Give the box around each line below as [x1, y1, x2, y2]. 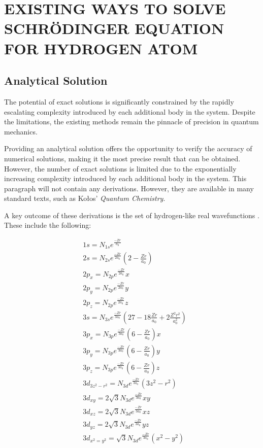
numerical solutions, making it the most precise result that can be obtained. [4, 153, 241, 163]
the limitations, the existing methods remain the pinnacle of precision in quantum [4, 116, 259, 127]
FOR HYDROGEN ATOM [4, 38, 198, 58]
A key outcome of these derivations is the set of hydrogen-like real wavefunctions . [4, 210, 259, 220]
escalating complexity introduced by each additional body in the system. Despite [4, 106, 255, 117]
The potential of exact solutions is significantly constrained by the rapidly [4, 96, 234, 107]
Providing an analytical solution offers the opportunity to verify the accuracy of [4, 143, 252, 154]
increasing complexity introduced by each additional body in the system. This [4, 173, 247, 184]
